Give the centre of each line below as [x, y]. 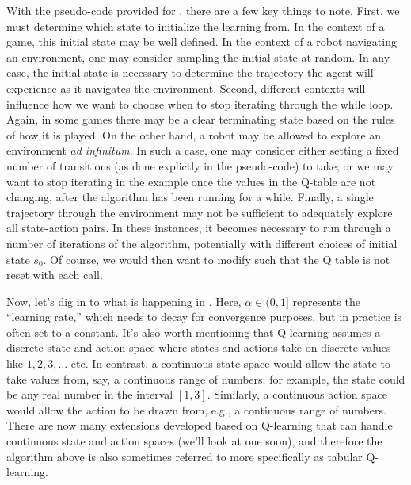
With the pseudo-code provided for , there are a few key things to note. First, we [203, 10]
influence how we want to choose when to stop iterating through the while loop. [200, 103]
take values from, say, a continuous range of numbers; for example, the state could [206, 378]
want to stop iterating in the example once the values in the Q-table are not [191, 181]
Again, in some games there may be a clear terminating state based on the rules [201, 119]
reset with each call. [55, 275]
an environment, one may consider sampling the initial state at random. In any [198, 57]
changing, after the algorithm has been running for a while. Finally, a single [190, 197]
